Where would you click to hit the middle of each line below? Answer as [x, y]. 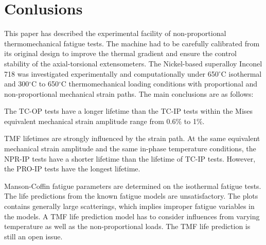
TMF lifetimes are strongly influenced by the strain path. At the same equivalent [132, 138]
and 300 [17, 84]
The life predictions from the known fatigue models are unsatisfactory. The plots [131, 196]
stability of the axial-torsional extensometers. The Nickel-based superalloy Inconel [133, 63]
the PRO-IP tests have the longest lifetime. [72, 169]
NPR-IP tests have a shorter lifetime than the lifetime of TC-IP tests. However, [130, 158]
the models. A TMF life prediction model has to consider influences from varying [132, 216]
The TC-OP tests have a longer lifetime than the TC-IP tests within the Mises [129, 111]
